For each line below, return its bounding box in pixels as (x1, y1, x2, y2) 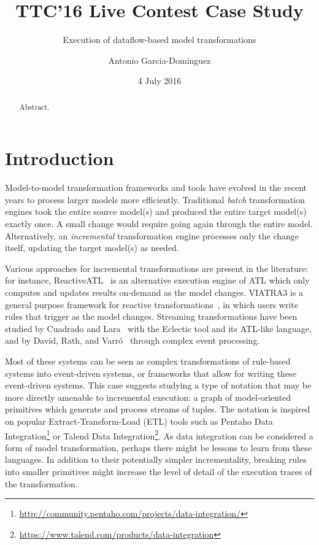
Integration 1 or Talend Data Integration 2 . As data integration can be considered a (5, 427, 313, 442)
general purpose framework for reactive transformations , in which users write (5, 298, 298, 311)
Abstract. (19, 101, 50, 112)
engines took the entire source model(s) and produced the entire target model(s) (5, 205, 307, 218)
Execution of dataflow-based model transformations (63, 33, 256, 46)
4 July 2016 (137, 74, 182, 87)
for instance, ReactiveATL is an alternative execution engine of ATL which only (5, 274, 310, 287)
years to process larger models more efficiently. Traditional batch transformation (5, 193, 305, 206)
